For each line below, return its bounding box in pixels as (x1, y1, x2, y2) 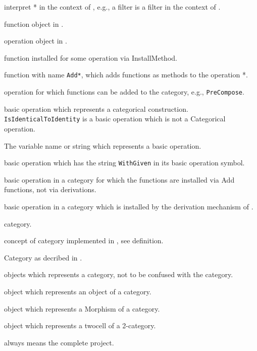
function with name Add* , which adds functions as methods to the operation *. (4, 69, 248, 80)
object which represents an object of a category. (4, 286, 151, 296)
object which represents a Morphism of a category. (4, 303, 160, 314)
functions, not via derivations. (4, 184, 96, 195)
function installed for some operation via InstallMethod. (4, 52, 177, 63)
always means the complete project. (4, 337, 114, 347)
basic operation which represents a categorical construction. (4, 103, 188, 114)
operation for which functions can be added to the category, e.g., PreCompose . (4, 86, 244, 97)
